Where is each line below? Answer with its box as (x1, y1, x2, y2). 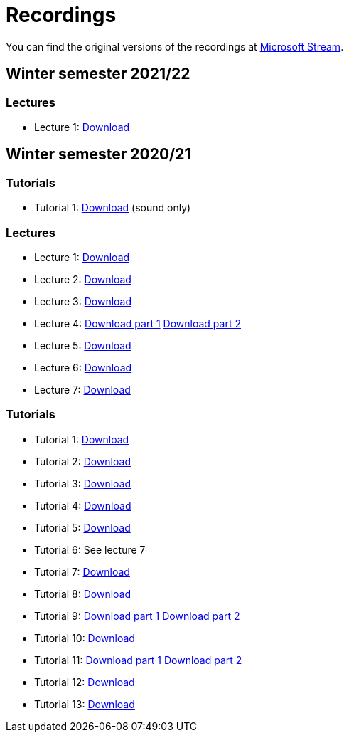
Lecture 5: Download (34, 339, 131, 352)
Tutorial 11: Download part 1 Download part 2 (34, 653, 242, 666)
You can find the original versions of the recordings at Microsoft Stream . (6, 40, 344, 53)
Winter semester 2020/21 (6, 145, 191, 164)
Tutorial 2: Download (34, 455, 131, 468)
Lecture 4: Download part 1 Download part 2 (34, 317, 241, 330)
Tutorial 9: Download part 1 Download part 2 (34, 609, 240, 622)
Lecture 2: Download (34, 273, 131, 285)
